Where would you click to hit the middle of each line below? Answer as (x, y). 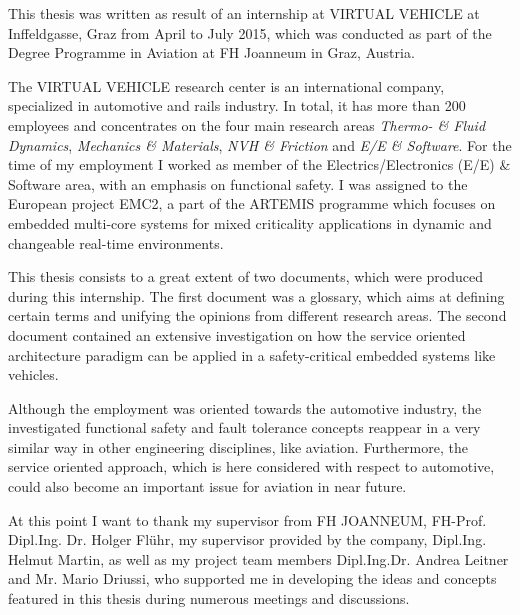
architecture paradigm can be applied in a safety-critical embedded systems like (252, 354)
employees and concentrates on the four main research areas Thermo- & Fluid (247, 124)
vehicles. (33, 374)
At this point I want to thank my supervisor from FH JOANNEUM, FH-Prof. (247, 519)
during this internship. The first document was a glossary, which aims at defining (256, 295)
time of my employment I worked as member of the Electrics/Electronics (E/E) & (259, 164)
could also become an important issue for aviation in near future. (207, 486)
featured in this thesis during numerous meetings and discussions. (209, 598)
